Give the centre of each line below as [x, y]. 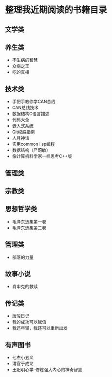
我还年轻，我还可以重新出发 [40, 328]
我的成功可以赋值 [29, 322]
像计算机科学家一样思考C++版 [42, 156]
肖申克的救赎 [25, 287]
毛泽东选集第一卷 [29, 222]
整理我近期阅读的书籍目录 [56, 10]
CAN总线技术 [25, 108]
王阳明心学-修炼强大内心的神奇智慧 [47, 370]
